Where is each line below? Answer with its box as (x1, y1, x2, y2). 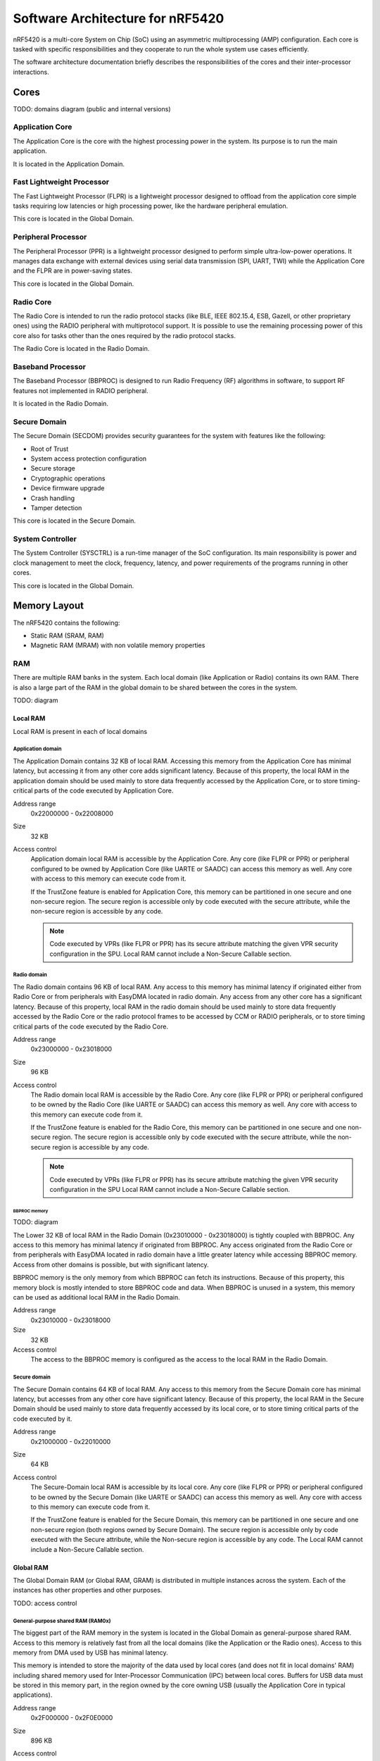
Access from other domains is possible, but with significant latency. (13, 1260, 209, 1269)
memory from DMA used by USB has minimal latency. (13, 1648, 168, 1657)
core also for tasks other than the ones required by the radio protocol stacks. (13, 331, 236, 340)
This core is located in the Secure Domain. (13, 516, 137, 525)
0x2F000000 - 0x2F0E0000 (30, 1714, 113, 1722)
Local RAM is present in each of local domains (13, 727, 148, 735)
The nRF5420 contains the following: (13, 618, 120, 627)
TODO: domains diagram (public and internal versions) (13, 104, 172, 113)
